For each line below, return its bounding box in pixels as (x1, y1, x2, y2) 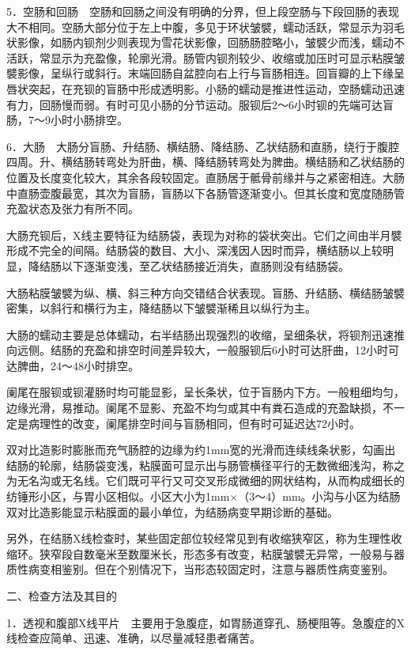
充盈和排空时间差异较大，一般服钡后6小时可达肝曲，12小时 (83, 342, 388, 358)
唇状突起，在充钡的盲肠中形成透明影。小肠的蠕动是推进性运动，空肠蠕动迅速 (6, 80, 405, 97)
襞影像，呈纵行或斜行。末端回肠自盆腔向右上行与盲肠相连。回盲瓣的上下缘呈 (6, 65, 405, 81)
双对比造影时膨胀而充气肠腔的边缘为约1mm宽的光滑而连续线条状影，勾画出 (6, 441, 396, 458)
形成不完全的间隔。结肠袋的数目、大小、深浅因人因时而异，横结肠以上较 (6, 242, 383, 259)
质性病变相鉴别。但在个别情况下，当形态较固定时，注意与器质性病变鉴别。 (6, 561, 394, 577)
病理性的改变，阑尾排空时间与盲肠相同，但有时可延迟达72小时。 (28, 414, 360, 431)
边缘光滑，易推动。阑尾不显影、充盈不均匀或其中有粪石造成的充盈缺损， (6, 399, 383, 416)
